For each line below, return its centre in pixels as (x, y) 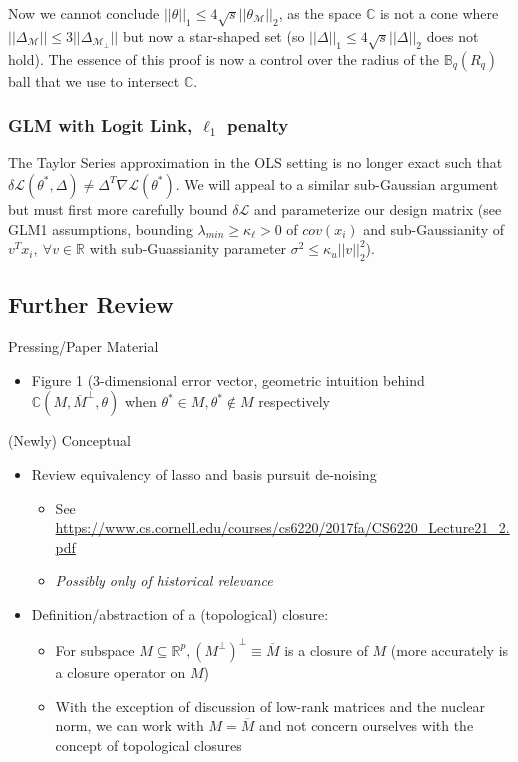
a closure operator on (120, 671)
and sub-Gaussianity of (433, 228)
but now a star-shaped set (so (213, 35)
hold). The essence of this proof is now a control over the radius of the (224, 58)
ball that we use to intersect (94, 80)
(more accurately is (449, 649)
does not (452, 35)
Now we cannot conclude (84, 13)
